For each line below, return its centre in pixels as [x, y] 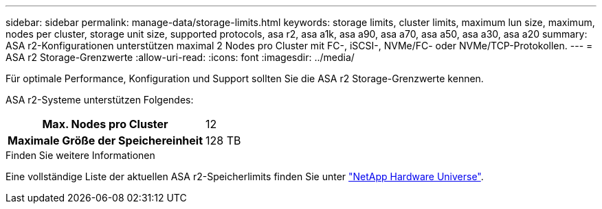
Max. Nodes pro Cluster [105, 124]
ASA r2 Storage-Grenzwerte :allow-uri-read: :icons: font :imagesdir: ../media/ [180, 57]
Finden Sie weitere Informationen [80, 155]
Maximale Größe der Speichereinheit [105, 140]
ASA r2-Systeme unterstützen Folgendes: [100, 100]
